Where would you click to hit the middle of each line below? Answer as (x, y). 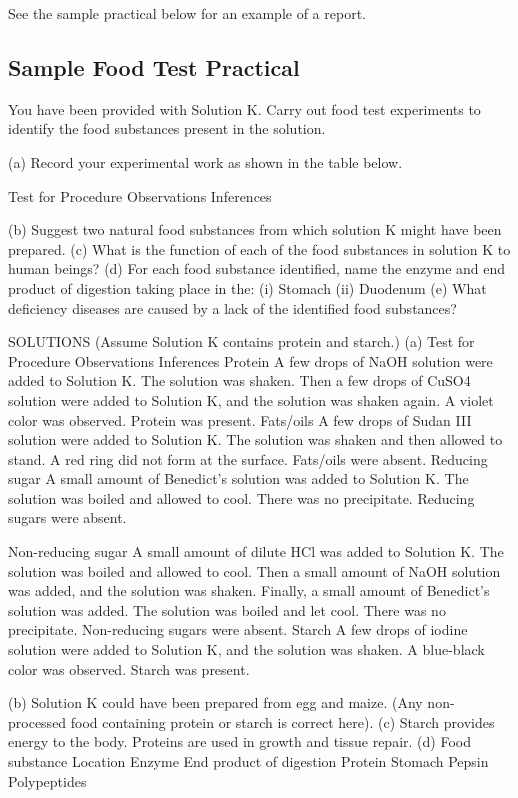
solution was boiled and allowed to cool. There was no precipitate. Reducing (241, 497)
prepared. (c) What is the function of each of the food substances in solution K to (259, 248)
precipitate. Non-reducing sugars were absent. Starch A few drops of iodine (238, 629)
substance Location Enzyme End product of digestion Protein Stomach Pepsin (248, 761)
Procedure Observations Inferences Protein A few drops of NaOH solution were (250, 360)
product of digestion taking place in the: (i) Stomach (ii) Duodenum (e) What (247, 287)
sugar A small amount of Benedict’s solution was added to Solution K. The (238, 478)
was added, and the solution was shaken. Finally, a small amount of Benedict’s (249, 590)
